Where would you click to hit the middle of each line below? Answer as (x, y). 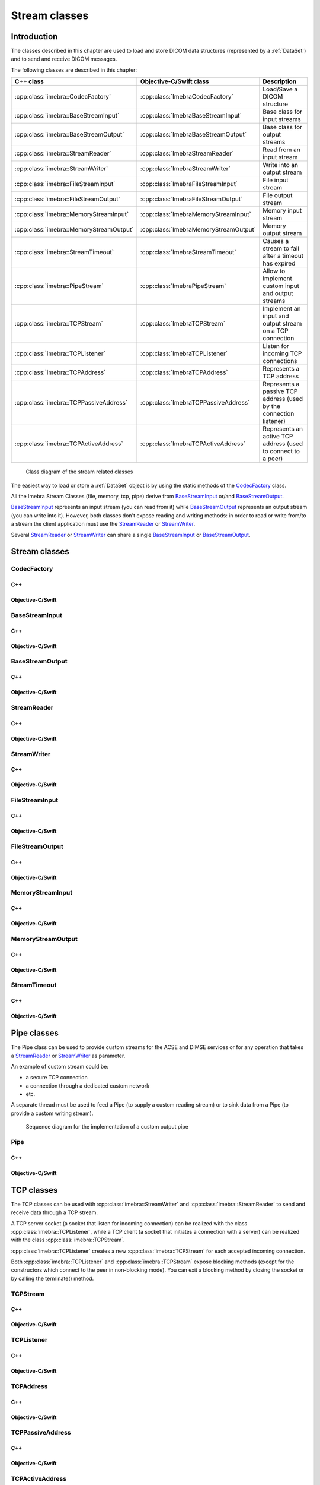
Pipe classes (35, 1033)
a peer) (273, 459)
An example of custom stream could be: (60, 1066)
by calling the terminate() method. (52, 1278)
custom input (281, 286)
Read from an (281, 150)
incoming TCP (282, 353)
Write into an (281, 165)
